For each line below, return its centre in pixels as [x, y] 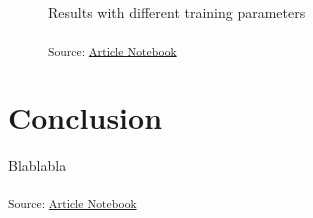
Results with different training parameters [177, 12]
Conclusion [85, 116]
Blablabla [37, 164]
